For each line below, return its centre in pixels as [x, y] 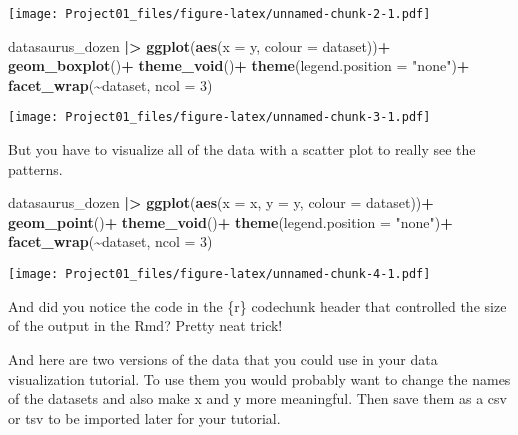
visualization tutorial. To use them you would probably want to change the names [259, 378]
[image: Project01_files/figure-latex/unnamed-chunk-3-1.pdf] [219, 117]
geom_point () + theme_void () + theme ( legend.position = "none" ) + [230, 221]
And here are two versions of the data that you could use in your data [223, 358]
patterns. [35, 168]
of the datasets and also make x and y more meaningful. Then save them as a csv [257, 398]
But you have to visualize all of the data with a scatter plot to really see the [242, 149]
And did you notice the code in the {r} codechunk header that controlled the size [257, 305]
